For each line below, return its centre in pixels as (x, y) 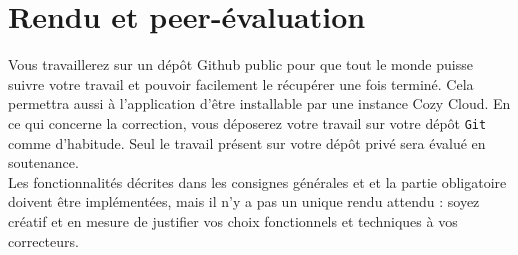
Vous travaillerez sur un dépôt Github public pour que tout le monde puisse (240, 64)
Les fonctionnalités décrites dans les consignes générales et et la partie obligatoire (257, 181)
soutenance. (43, 162)
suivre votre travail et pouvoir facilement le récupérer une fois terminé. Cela (241, 83)
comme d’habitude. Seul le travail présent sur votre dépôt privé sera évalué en (247, 142)
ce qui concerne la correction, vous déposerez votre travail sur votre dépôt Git (247, 122)
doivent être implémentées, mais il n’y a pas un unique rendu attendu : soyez (244, 201)
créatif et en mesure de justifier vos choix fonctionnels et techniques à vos (233, 220)
